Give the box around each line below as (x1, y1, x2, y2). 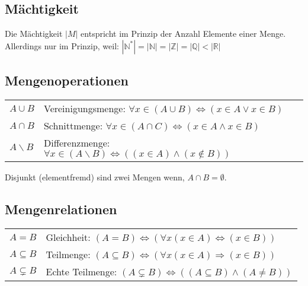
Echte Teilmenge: (46, 264, 117, 278)
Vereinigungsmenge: (43, 101, 126, 115)
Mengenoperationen (5, 71, 129, 90)
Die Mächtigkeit (5, 27, 63, 40)
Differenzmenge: (43, 136, 110, 150)
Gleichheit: (46, 230, 91, 244)
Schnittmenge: (43, 119, 103, 132)
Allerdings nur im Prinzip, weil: (5, 39, 119, 52)
